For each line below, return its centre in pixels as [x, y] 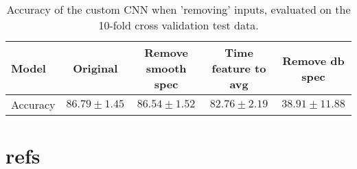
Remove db [313, 60]
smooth [166, 68]
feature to [239, 68]
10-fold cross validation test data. [178, 25]
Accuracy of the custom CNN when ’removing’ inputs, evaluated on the [178, 9]
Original [95, 68]
